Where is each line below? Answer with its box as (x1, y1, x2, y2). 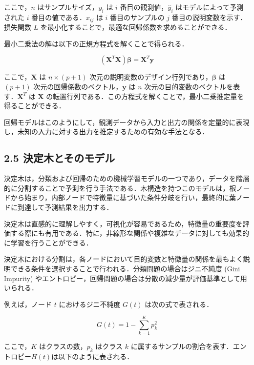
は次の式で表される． (145, 299, 213, 309)
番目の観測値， (120, 2, 168, 12)
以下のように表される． (58, 351, 134, 362)
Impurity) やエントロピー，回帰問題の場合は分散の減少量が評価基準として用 (4, 273, 247, 283)
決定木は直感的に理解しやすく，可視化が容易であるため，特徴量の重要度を (4, 218, 243, 228)
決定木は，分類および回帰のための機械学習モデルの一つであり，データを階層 (4, 173, 250, 183)
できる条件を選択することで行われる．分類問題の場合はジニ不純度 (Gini (10, 263, 240, 273)
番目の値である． (31, 12, 86, 22)
